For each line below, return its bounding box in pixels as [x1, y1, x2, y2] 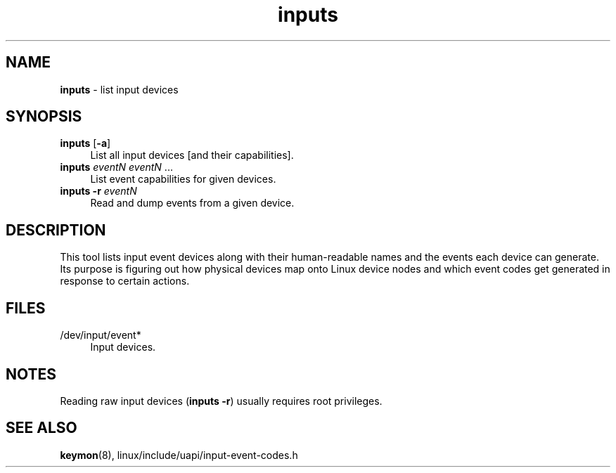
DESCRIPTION [6, 221, 106, 239]
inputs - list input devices [60, 83, 179, 96]
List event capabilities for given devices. [90, 173, 276, 186]
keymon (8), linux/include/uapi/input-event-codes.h [60, 448, 298, 461]
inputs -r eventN [60, 185, 137, 197]
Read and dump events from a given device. [90, 197, 295, 209]
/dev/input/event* [60, 329, 141, 342]
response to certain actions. [60, 275, 190, 287]
